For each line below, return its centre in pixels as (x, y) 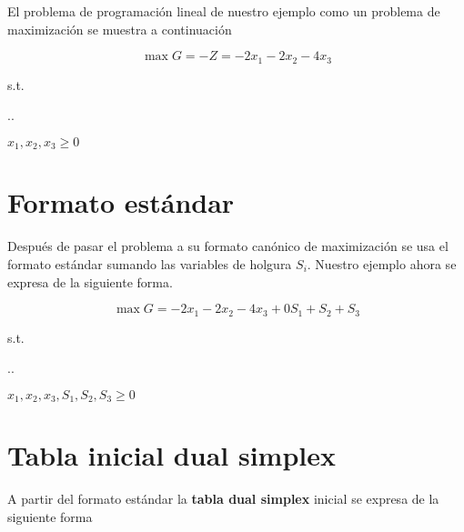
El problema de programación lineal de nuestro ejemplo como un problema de (224, 11)
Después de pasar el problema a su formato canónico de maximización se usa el (228, 246)
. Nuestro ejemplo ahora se (382, 264)
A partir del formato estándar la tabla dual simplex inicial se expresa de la (223, 499)
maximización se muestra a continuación (120, 29)
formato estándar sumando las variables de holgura (150, 264)
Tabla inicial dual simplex (172, 455)
